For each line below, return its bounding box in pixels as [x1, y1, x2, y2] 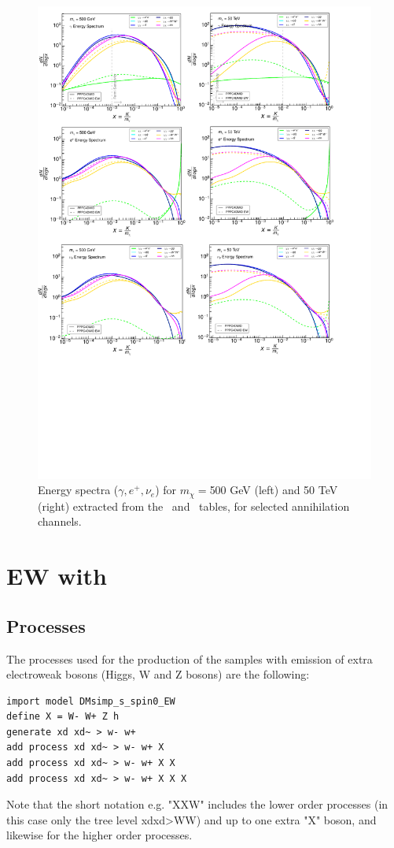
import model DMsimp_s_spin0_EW [6, 695, 175, 707]
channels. [38, 513, 82, 530]
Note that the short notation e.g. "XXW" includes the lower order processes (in [6, 796, 388, 813]
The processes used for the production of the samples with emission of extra [6, 650, 373, 667]
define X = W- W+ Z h [6, 711, 120, 723]
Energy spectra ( [38, 482, 119, 498]
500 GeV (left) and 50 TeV [209, 482, 338, 498]
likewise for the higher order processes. [6, 827, 193, 843]
